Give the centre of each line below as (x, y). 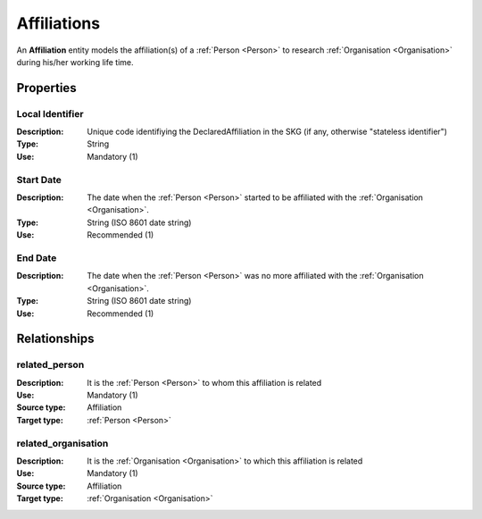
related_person (50, 364)
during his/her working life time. (75, 62)
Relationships (55, 339)
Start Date (39, 180)
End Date (37, 257)
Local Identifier (50, 113)
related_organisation (62, 443)
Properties (46, 88)
